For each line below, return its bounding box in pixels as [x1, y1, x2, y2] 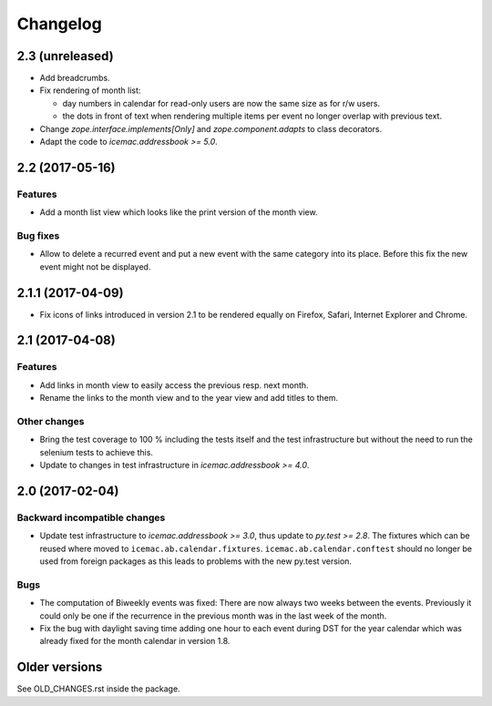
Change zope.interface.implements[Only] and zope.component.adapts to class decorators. [39, 123, 383, 134]
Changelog [16, 14, 102, 34]
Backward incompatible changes [16, 511, 166, 524]
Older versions [16, 660, 103, 675]
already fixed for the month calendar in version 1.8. [39, 636, 231, 647]
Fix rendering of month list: [39, 85, 141, 96]
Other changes [16, 414, 85, 427]
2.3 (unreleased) [16, 48, 114, 64]
